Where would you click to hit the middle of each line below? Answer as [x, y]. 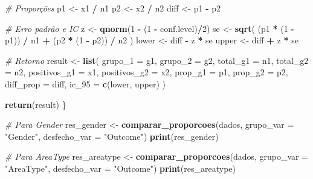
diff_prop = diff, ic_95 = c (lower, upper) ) [85, 83]
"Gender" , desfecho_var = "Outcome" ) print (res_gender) [112, 136]
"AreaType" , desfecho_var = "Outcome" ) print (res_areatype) [120, 168]
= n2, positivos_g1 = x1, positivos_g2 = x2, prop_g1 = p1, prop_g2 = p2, [147, 72]
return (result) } [36, 104]
